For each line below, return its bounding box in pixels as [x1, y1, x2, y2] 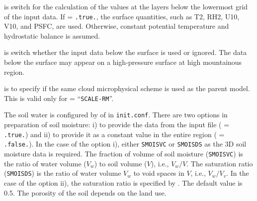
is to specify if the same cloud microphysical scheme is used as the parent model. [4, 83, 250, 94]
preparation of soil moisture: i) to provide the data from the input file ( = [4, 119, 230, 130]
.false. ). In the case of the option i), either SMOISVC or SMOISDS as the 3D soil [4, 139, 247, 149]
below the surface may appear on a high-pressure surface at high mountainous [4, 57, 242, 67]
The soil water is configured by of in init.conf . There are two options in [4, 109, 228, 120]
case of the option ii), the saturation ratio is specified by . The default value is [4, 177, 243, 188]
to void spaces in [133, 168, 184, 178]
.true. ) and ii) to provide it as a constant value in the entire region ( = [4, 129, 225, 139]
